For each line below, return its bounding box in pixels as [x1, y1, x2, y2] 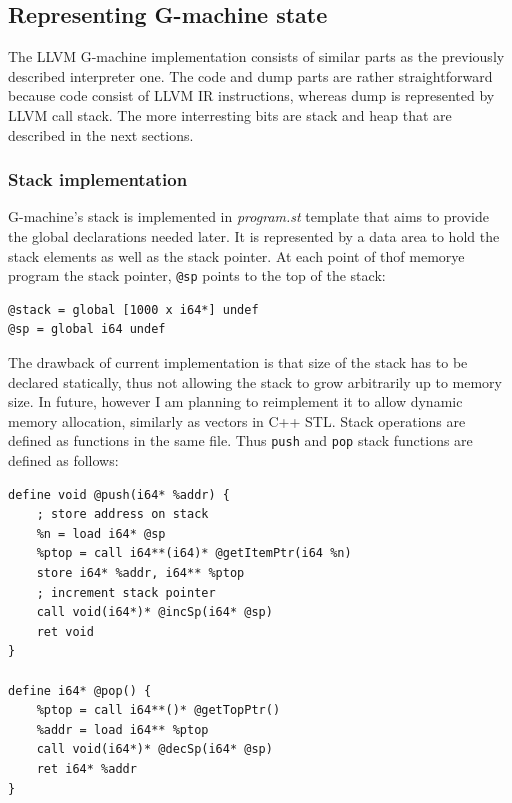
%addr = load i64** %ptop [36, 722, 209, 737]
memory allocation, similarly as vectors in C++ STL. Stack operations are [8, 410, 466, 431]
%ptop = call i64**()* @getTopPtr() [36, 703, 281, 718]
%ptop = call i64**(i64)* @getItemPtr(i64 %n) [36, 546, 352, 561]
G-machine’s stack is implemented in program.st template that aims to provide [8, 206, 489, 227]
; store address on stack [36, 507, 209, 522]
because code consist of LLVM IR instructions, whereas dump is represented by [8, 85, 495, 106]
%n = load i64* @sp [36, 526, 166, 541]
